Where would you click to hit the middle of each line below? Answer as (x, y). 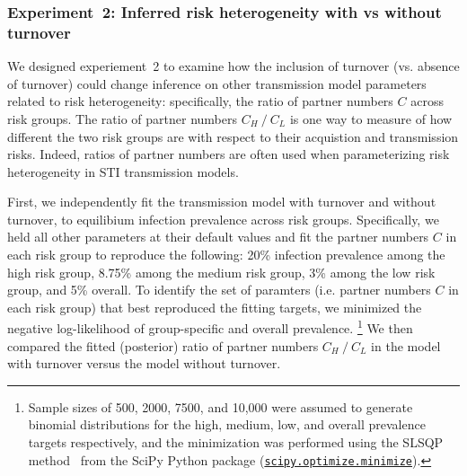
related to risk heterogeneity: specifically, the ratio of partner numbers (200, 101)
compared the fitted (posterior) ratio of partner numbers (163, 345)
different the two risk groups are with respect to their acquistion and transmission (233, 136)
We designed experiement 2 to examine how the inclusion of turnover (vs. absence (233, 66)
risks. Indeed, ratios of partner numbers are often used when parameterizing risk (229, 154)
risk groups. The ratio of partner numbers (122, 118)
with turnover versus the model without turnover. (144, 363)
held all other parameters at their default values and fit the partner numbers (218, 237)
